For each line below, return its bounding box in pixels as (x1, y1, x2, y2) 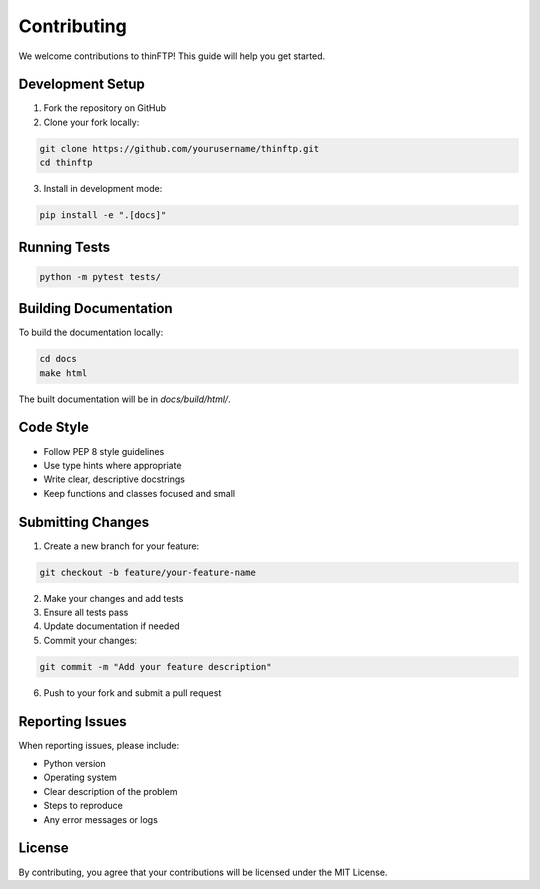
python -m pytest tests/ (39, 271, 162, 282)
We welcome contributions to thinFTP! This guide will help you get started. (18, 50, 325, 62)
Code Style (18, 419, 89, 436)
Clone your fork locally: (43, 116, 140, 128)
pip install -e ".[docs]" (39, 210, 167, 221)
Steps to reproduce (43, 800, 124, 812)
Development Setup (18, 76, 145, 93)
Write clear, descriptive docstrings (43, 473, 185, 485)
